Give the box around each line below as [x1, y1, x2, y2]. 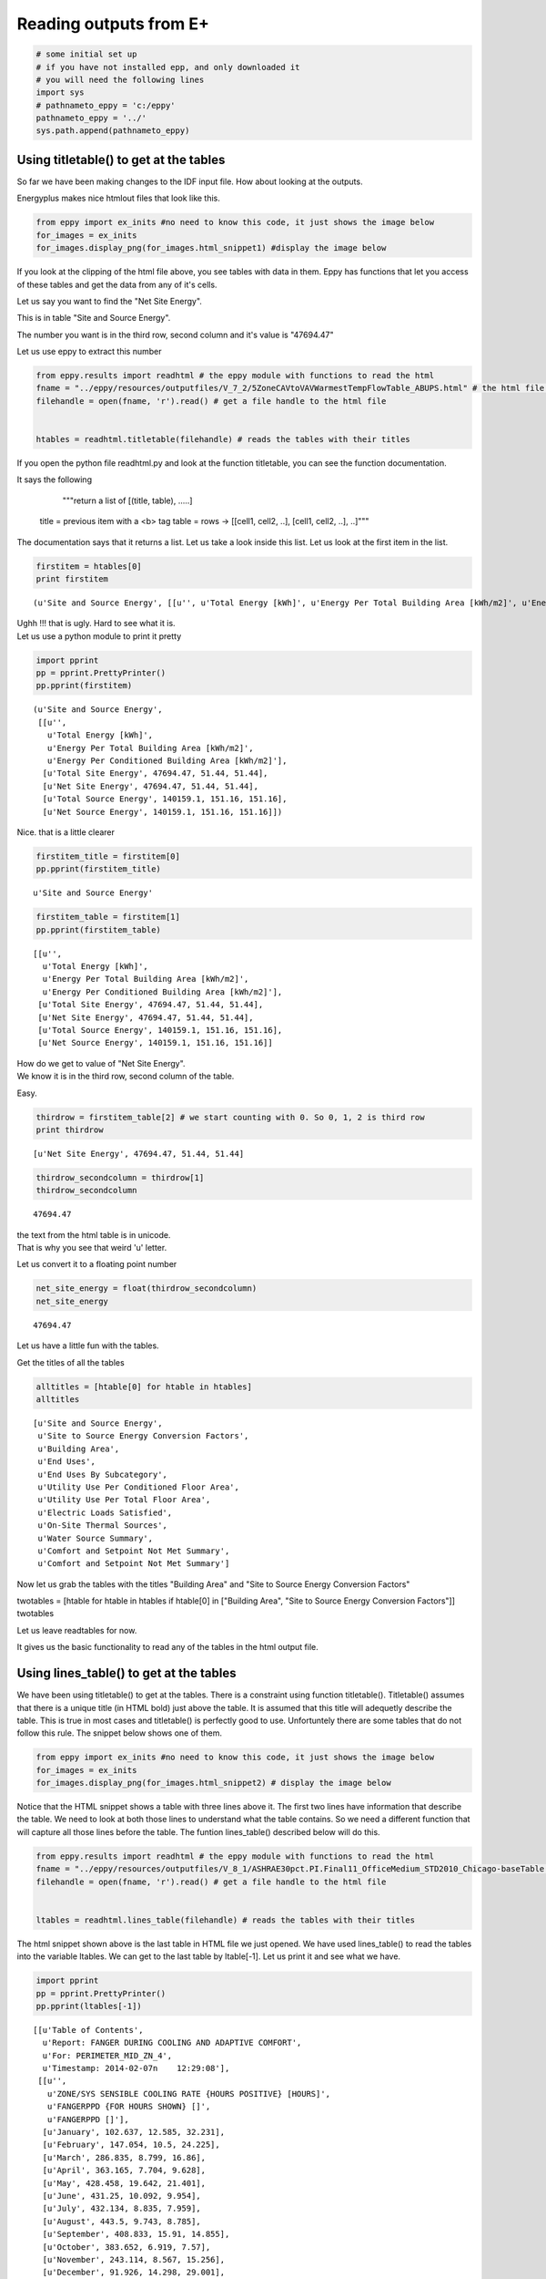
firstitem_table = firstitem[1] [35, 912, 181, 923]
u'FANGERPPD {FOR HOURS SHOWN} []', [46, 2101, 211, 2112]
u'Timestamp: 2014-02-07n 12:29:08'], [42, 2063, 230, 2074]
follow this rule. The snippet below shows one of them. [16, 1727, 223, 1738]
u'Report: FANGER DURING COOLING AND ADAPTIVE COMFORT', [42, 2037, 302, 2048]
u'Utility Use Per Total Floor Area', [37, 1495, 211, 1505]
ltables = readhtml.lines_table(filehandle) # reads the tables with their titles [35, 1914, 416, 1925]
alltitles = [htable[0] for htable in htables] [35, 1381, 252, 1392]
